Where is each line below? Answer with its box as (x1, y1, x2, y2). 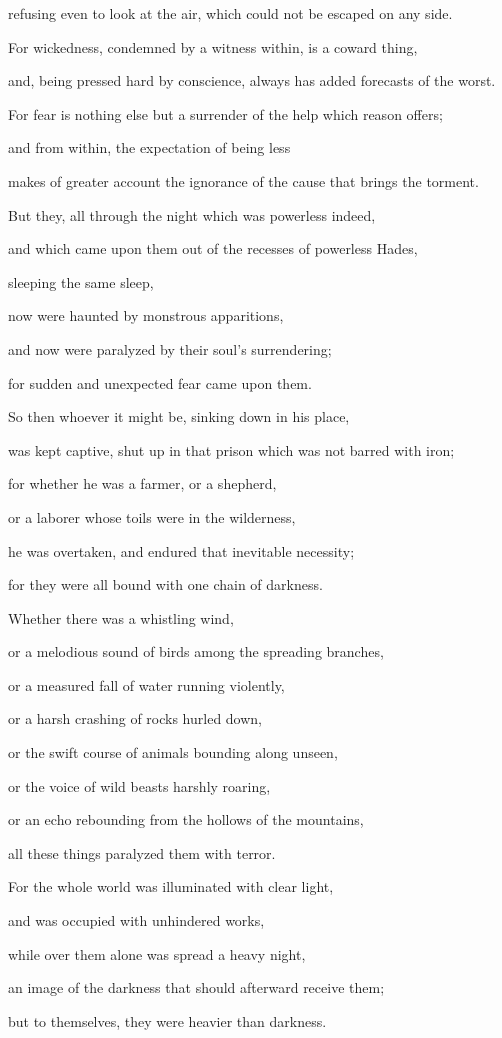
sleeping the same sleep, (8, 271, 154, 292)
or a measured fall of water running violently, (8, 674, 285, 695)
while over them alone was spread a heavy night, (8, 943, 306, 964)
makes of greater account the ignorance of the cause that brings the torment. (8, 170, 479, 191)
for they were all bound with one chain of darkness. (8, 574, 323, 595)
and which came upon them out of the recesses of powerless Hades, (8, 238, 418, 259)
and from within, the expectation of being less (8, 137, 291, 158)
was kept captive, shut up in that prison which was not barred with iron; (8, 439, 455, 460)
